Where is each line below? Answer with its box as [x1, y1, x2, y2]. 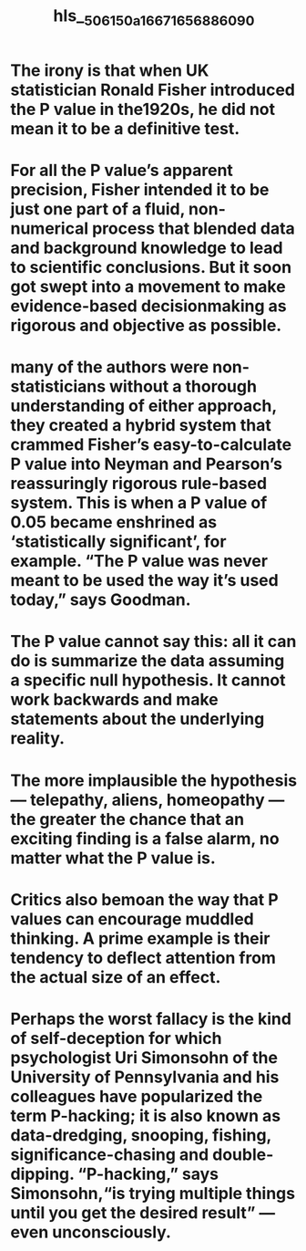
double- [211, 1144, 274, 1164]
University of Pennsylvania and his [10, 1067, 280, 1087]
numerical [10, 218, 89, 238]
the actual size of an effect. [10, 966, 221, 987]
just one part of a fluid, [10, 198, 186, 219]
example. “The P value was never [10, 551, 268, 571]
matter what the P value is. [10, 848, 217, 868]
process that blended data [91, 218, 295, 238]
